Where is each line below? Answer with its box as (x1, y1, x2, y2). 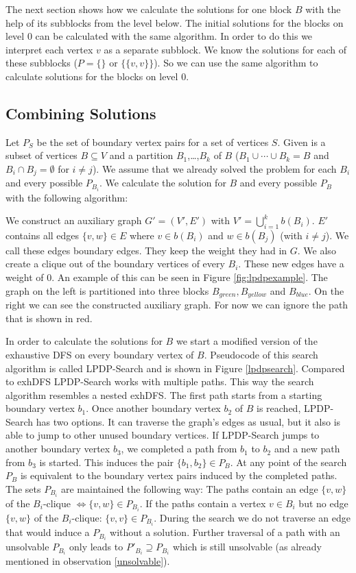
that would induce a (5, 525, 90, 539)
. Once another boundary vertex (86, 401, 221, 415)
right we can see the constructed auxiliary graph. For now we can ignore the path (5, 297, 348, 312)
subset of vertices (5, 148, 78, 162)
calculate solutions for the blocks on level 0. (5, 69, 189, 83)
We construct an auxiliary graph (5, 213, 142, 228)
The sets (5, 481, 41, 496)
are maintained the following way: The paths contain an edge (60, 481, 318, 496)
